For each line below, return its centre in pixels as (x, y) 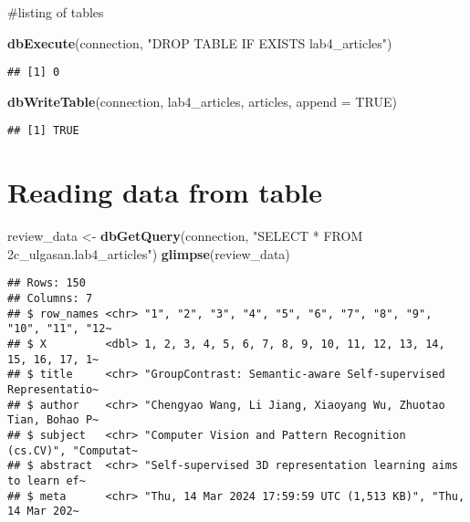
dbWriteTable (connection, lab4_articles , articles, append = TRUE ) (202, 101)
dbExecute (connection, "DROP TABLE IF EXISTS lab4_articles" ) (200, 42)
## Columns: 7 (50, 299)
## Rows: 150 (47, 283)
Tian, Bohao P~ (53, 420)
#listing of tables (56, 12)
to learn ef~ (47, 480)
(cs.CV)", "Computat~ (73, 450)
